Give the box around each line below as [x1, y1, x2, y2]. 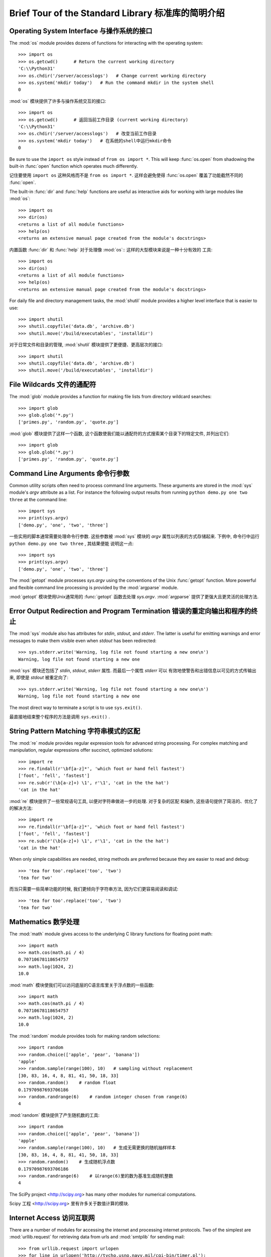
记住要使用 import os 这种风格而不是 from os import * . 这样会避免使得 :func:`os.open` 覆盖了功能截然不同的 [9, 172, 243, 178]
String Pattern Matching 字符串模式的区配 [9, 727, 141, 735]
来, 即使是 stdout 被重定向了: [9, 674, 69, 681]
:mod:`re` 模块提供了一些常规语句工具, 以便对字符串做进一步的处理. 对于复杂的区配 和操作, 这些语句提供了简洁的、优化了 [9, 798, 258, 804]
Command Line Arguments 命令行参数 [9, 469, 130, 478]
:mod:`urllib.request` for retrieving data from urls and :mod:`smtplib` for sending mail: [9, 1234, 185, 1240]
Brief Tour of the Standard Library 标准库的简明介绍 [9, 8, 225, 19]
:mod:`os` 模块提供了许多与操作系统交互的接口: [9, 98, 106, 104]
